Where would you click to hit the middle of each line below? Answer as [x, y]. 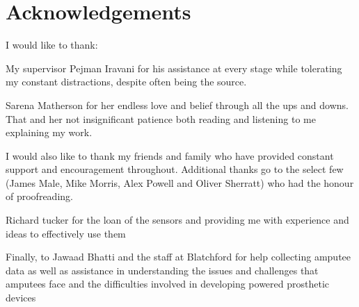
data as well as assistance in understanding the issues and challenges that [162, 270]
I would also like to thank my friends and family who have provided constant [170, 155]
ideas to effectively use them [66, 233]
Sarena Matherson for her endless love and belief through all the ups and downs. [177, 105]
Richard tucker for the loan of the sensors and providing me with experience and [177, 220]
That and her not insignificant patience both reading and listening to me [161, 118]
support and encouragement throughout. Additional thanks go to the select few [175, 169]
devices [21, 298]
